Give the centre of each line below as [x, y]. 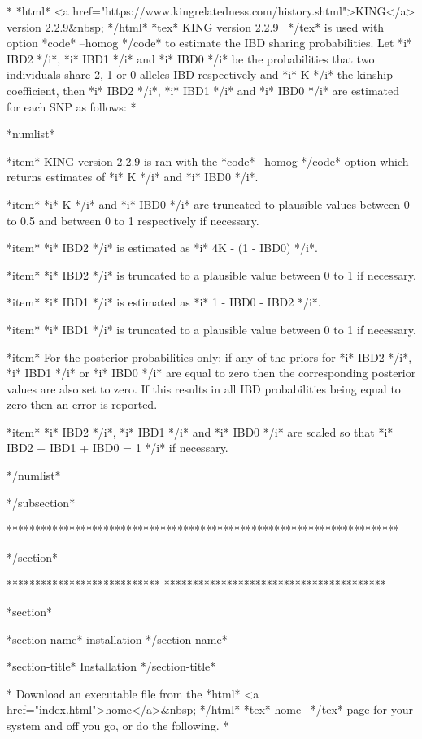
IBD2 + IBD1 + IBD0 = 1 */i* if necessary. [117, 448]
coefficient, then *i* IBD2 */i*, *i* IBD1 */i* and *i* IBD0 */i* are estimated [203, 90]
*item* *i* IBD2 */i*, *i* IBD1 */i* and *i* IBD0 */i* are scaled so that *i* [200, 431]
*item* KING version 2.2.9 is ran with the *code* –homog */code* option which [208, 161]
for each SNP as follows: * [72, 106]
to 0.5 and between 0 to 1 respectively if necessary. [133, 220]
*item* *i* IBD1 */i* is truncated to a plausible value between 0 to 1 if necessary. [211, 329]
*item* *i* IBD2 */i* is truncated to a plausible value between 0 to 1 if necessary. [211, 274]
